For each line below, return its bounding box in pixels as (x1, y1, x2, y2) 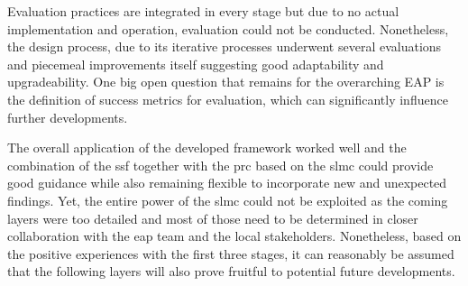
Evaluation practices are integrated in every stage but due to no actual (7, 2, 399, 20)
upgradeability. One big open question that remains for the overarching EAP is (7, 72, 445, 91)
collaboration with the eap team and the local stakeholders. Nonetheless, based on (7, 226, 462, 245)
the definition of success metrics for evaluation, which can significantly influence (7, 89, 448, 108)
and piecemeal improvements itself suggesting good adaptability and (7, 54, 384, 73)
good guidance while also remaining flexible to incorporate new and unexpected (7, 173, 447, 192)
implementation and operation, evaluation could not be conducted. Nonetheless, (7, 19, 449, 38)
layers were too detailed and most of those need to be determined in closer (7, 208, 418, 227)
